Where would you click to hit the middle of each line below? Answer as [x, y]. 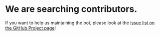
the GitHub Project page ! [31, 28]
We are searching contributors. [71, 9]
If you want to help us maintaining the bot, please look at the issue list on [80, 23]
